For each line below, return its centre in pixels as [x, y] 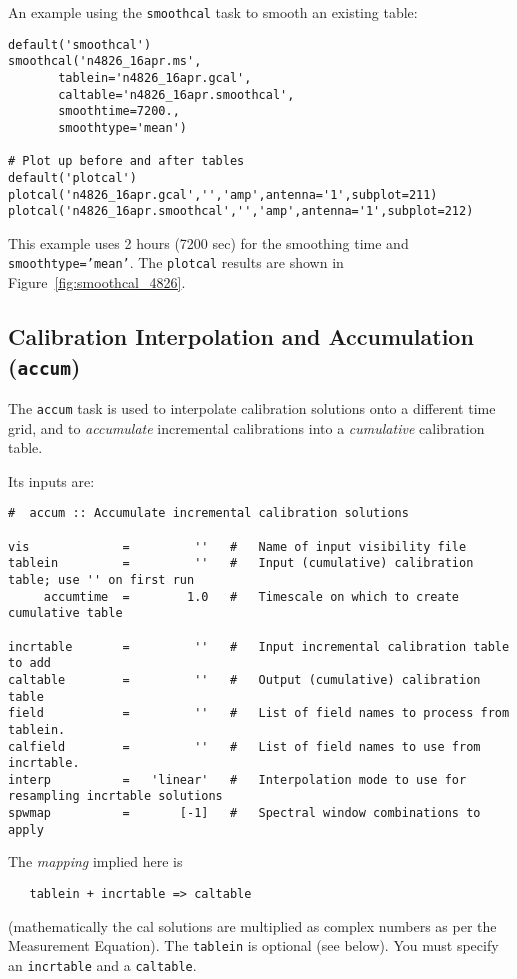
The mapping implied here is [95, 861]
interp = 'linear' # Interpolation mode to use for [237, 779]
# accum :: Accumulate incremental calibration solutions [208, 513]
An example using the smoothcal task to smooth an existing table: [213, 12]
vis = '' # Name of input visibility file [237, 546]
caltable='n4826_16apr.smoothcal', [176, 94]
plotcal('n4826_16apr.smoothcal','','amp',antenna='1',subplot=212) [241, 211]
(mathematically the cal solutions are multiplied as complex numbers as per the [252, 925]
